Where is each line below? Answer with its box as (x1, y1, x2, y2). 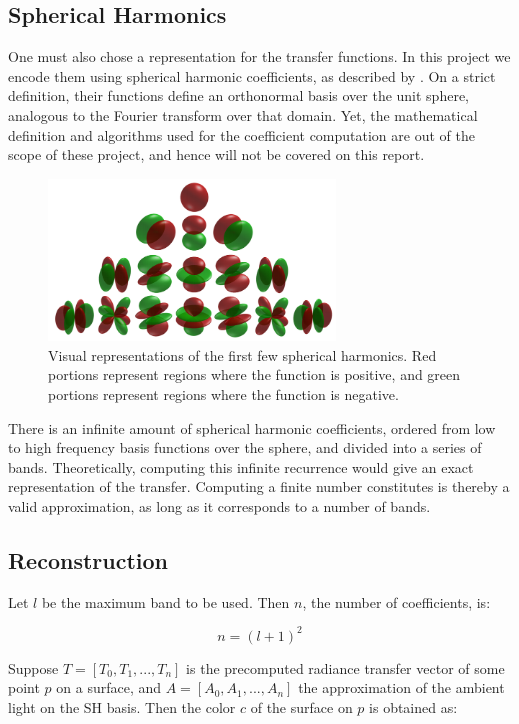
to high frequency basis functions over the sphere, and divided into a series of (8, 437, 482, 458)
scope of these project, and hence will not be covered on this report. (8, 144, 425, 165)
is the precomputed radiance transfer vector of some (186, 657, 505, 678)
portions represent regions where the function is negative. (48, 383, 399, 404)
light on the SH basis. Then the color (8, 696, 236, 717)
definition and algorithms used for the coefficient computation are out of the (8, 124, 475, 145)
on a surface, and (56, 677, 162, 698)
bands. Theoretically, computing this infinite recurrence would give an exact (8, 456, 474, 477)
